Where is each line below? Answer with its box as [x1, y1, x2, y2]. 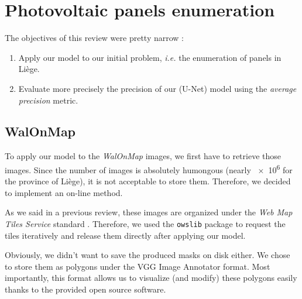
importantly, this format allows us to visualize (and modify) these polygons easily [5, 271, 297, 284]
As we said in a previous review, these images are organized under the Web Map [5, 206, 293, 218]
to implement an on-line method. [5, 186, 123, 198]
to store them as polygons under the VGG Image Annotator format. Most [5, 260, 270, 272]
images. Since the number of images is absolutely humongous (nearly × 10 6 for [5, 161, 293, 176]
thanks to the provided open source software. [5, 283, 166, 295]
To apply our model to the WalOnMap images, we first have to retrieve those [5, 150, 281, 162]
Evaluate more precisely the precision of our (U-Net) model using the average [18, 82, 297, 94]
